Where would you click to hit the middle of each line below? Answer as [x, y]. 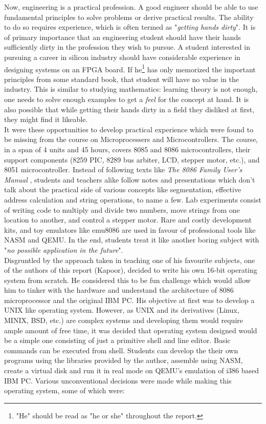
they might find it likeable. [46, 119]
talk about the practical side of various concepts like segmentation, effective [123, 189]
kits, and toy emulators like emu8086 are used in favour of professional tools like [130, 229]
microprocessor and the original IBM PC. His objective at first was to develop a [129, 300]
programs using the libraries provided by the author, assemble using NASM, [124, 360]
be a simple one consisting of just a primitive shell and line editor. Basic [117, 340]
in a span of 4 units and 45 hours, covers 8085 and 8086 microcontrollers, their [127, 149]
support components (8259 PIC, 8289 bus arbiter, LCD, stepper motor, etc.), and [132, 159]
